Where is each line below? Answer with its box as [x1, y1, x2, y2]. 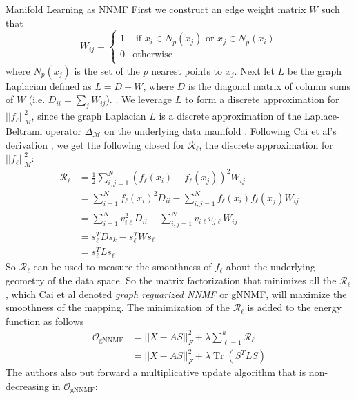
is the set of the [74, 63, 140, 77]
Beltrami [6, 123, 43, 138]
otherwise [132, 50, 172, 60]
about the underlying [226, 259, 315, 274]
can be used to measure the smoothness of [33, 259, 212, 274]
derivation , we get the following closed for [6, 137, 185, 151]
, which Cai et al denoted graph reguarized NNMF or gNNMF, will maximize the [6, 286, 347, 301]
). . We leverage [106, 92, 172, 106]
